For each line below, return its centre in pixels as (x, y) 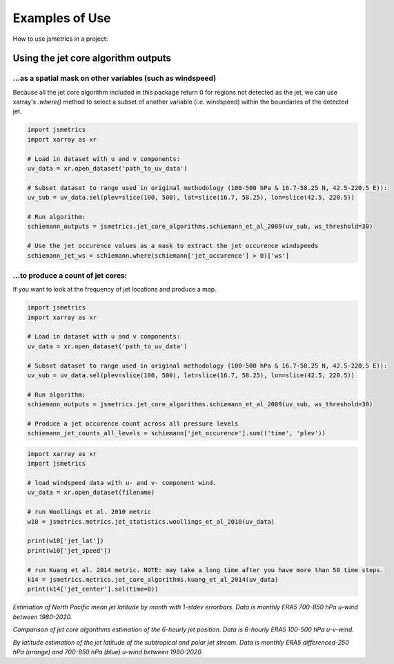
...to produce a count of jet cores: (70, 275)
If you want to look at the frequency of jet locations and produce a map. (115, 290)
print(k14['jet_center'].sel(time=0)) (93, 589)
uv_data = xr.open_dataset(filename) (91, 493)
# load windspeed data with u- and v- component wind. (122, 483)
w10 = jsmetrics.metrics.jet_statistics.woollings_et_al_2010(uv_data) (151, 521)
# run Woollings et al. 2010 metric (89, 512)
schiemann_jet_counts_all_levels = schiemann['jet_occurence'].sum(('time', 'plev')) (176, 433)
